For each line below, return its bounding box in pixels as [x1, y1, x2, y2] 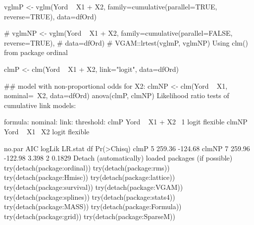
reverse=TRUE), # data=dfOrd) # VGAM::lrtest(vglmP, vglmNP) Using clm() [4, 37, 248, 48]
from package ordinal [4, 47, 68, 57]
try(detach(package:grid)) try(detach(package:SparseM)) [4, 211, 175, 221]
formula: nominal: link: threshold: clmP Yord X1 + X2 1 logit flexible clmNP [4, 116, 248, 127]
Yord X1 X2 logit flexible [4, 126, 90, 136]
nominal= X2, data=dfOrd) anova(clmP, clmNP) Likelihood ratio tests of [4, 90, 229, 101]
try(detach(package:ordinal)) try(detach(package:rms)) [4, 162, 170, 172]
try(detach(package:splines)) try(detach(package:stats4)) [4, 191, 175, 202]
